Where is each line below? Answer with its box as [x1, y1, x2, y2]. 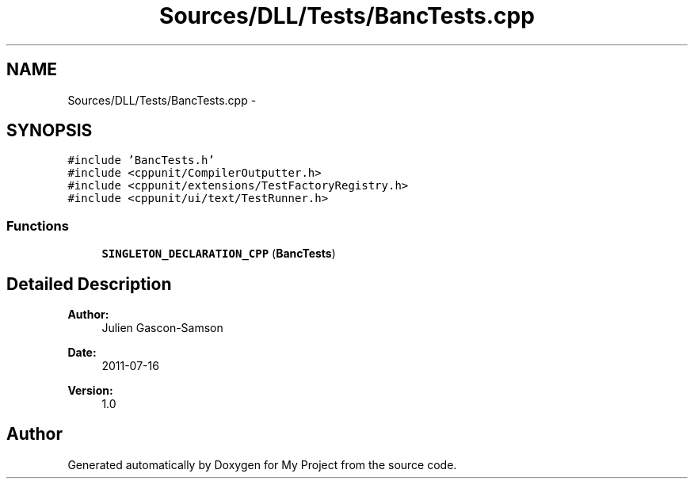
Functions [6, 217, 69, 234]
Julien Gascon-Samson [101, 321, 223, 335]
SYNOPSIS [6, 120, 93, 141]
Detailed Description [6, 273, 172, 294]
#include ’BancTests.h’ [67, 154, 215, 167]
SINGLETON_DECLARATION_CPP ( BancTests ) [101, 246, 336, 261]
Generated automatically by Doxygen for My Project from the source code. [67, 457, 457, 472]
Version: [67, 384, 113, 398]
